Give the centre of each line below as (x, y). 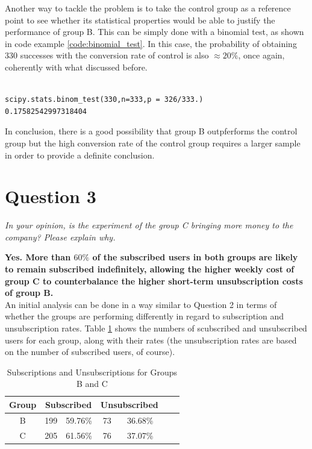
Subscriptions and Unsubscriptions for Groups (92, 372)
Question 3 (51, 196)
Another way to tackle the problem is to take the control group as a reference (148, 8)
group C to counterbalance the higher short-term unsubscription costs (154, 281)
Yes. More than (38, 257)
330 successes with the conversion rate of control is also (107, 55)
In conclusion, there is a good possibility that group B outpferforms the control (151, 131)
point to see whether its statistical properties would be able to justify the (140, 20)
